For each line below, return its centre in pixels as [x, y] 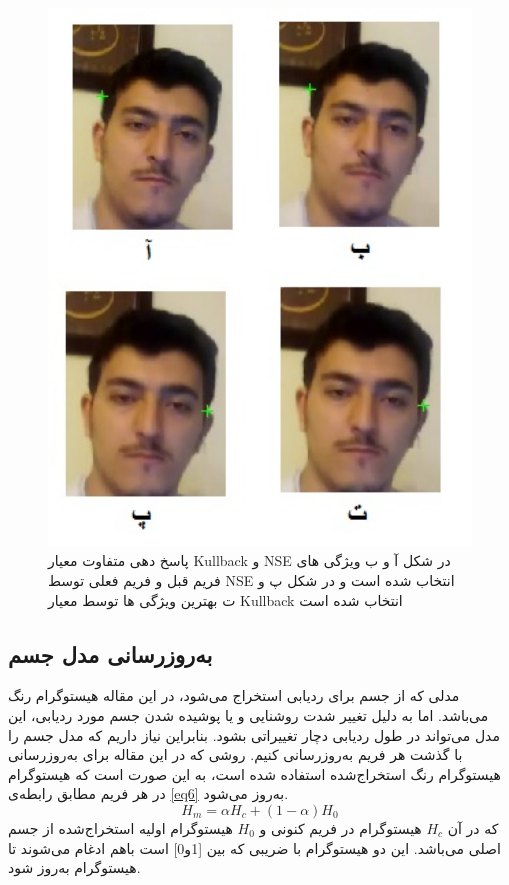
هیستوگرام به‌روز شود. [74, 867]
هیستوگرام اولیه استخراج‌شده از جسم [120, 828]
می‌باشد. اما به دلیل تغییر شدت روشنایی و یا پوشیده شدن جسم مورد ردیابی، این [248, 715]
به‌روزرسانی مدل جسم [110, 653]
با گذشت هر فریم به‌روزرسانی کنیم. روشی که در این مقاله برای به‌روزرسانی [235, 754]
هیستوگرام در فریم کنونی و [340, 828]
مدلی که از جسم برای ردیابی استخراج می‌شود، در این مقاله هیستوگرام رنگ [234, 695]
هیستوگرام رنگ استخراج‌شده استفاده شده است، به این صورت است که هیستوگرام [254, 773]
